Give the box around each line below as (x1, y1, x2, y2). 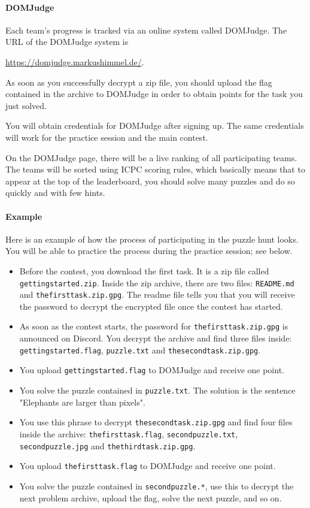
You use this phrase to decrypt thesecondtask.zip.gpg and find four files (19, 416, 293, 428)
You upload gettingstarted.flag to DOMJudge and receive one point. (19, 364, 284, 376)
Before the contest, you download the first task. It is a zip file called (19, 264, 269, 277)
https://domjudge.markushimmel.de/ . (5, 55, 144, 68)
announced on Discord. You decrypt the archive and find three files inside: (19, 332, 292, 344)
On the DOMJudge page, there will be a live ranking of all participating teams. (5, 151, 297, 164)
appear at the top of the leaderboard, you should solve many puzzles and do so (5, 174, 295, 187)
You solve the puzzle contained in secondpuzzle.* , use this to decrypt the (19, 479, 294, 492)
